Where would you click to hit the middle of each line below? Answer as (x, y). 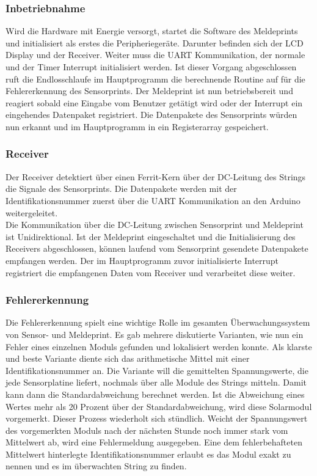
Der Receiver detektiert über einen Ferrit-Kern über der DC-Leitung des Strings (156, 176)
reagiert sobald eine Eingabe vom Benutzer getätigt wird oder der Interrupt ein (154, 102)
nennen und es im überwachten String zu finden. (96, 466)
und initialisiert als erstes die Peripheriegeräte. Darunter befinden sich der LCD (155, 42)
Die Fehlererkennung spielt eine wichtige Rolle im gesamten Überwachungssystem (158, 322)
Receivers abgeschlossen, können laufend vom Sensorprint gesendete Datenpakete (157, 248)
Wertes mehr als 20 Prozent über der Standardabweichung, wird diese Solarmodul (159, 406)
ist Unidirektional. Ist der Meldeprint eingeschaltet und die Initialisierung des (151, 236)
